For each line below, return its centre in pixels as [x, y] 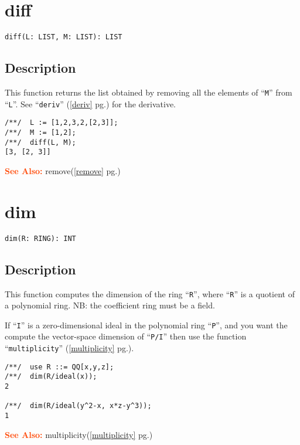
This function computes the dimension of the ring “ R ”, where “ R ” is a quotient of [150, 293]
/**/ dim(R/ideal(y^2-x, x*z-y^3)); [78, 406]
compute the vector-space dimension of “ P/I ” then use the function [126, 336]
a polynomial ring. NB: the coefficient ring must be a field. [110, 305]
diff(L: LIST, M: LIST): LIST [64, 37]
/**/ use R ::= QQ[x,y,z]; [59, 367]
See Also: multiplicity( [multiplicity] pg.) [79, 434]
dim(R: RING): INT [40, 238]
